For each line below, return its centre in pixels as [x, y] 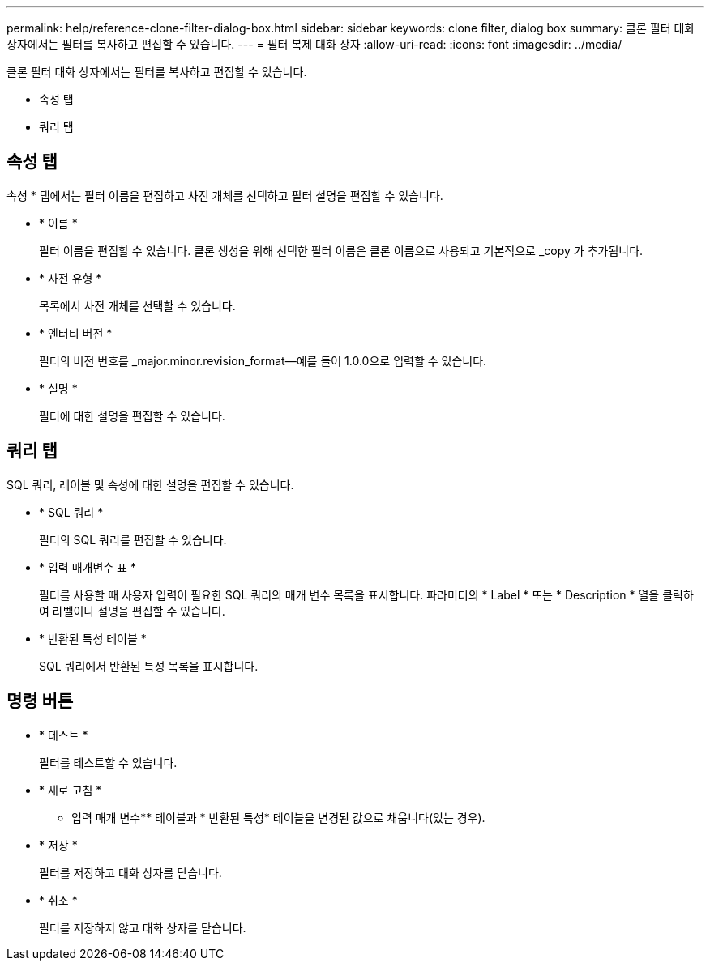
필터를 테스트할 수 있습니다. [108, 762]
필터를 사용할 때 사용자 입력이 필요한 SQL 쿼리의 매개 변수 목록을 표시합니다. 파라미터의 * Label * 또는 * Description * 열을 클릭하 [366, 594]
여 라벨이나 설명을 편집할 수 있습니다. [132, 611]
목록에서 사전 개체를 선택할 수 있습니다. [137, 305]
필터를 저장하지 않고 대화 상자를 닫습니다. [143, 927]
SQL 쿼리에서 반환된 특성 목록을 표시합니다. [149, 666]
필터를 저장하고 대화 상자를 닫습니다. [130, 872]
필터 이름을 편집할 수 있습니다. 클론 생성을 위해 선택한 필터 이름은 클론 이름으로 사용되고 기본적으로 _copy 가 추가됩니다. [341, 250]
